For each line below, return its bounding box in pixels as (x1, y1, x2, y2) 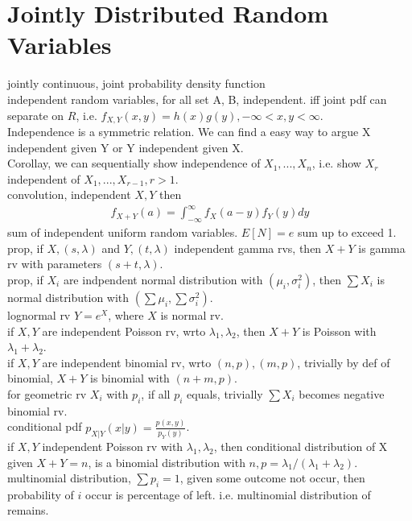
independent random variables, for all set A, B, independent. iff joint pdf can (7, 90, 387, 107)
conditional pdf (7, 418, 82, 435)
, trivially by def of (297, 354, 390, 370)
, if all (141, 386, 171, 402)
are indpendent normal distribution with (63, 271, 263, 288)
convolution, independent (7, 186, 131, 203)
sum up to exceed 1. (297, 224, 397, 241)
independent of (7, 170, 80, 187)
